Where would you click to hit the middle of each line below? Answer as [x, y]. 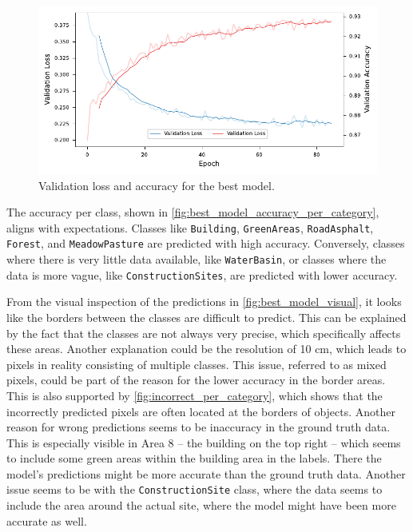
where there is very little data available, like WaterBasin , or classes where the [197, 259]
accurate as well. [47, 520]
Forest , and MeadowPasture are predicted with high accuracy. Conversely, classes [206, 243]
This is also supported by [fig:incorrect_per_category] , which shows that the [195, 395]
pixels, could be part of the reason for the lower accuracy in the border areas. [196, 380]
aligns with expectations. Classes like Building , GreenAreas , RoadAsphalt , [190, 227]
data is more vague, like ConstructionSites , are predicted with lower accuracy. [202, 274]
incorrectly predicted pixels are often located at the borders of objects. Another [201, 411]
